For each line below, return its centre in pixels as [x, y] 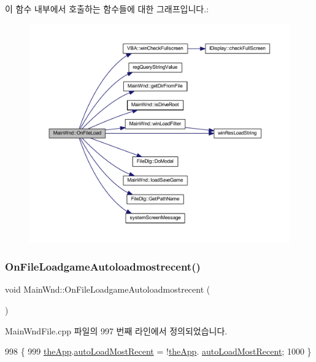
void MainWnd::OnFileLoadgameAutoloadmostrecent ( [108, 289]
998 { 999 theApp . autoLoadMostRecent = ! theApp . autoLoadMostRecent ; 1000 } [158, 351]
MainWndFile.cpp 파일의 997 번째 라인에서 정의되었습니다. [116, 330]
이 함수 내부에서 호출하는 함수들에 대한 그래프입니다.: [107, 9]
